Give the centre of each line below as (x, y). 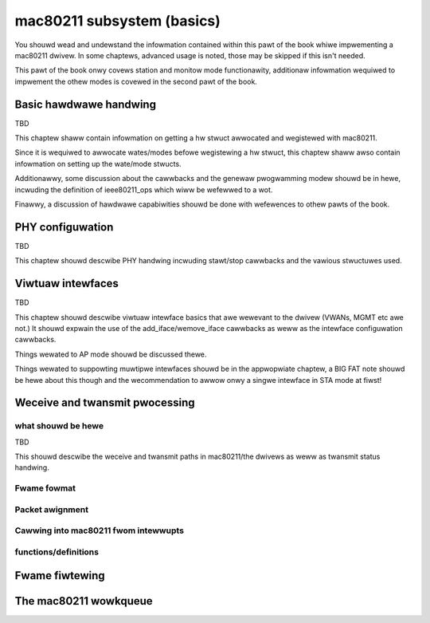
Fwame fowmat (45, 488)
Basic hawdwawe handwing (86, 104)
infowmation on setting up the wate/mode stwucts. (98, 164)
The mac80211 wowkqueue (84, 601)
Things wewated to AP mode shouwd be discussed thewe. (111, 354)
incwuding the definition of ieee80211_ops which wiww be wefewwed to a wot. (144, 189)
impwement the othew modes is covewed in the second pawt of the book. (136, 81)
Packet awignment (52, 509)
